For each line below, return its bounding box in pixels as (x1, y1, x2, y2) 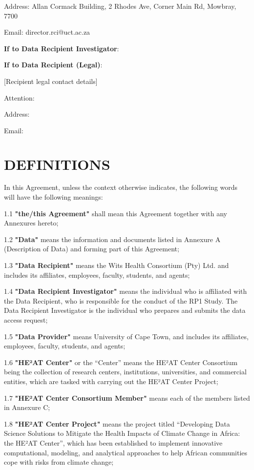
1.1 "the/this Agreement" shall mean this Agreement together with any (4, 208, 227, 218)
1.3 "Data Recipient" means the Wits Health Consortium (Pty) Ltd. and (4, 260, 229, 270)
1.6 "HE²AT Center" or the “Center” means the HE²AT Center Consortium (4, 357, 238, 367)
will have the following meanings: (4, 192, 103, 202)
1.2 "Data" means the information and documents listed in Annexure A (4, 234, 221, 244)
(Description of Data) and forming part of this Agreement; (4, 244, 179, 254)
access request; (4, 315, 48, 325)
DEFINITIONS (4, 154, 110, 174)
